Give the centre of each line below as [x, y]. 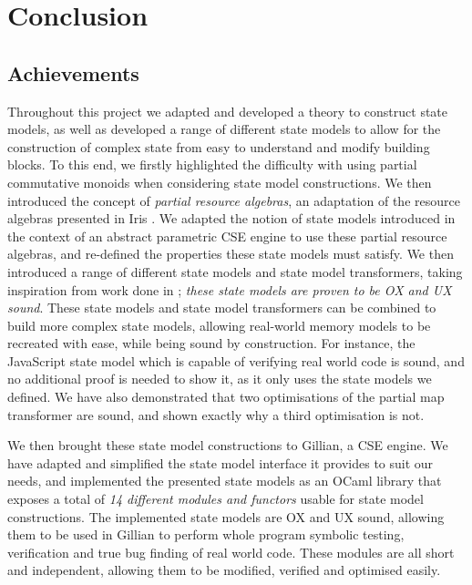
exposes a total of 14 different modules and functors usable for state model [215, 499]
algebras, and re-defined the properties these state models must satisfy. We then [231, 254]
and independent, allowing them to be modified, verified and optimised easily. [224, 570]
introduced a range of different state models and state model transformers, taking [235, 271]
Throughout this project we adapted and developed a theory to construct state [228, 111]
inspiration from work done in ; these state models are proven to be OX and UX [230, 289]
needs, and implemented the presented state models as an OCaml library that [225, 481]
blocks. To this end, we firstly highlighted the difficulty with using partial [212, 164]
